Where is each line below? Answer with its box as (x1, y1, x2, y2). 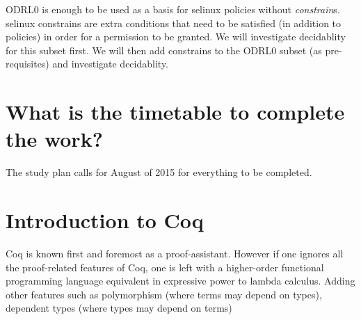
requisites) (6, 56, 49, 71)
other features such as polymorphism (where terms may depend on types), (6, 287, 322, 301)
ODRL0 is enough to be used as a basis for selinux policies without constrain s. (6, 2, 340, 16)
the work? (6, 125, 103, 153)
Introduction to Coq (6, 206, 204, 234)
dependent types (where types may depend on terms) (6, 301, 232, 315)
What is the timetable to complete (6, 97, 345, 126)
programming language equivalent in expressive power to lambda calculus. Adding (6, 273, 355, 288)
